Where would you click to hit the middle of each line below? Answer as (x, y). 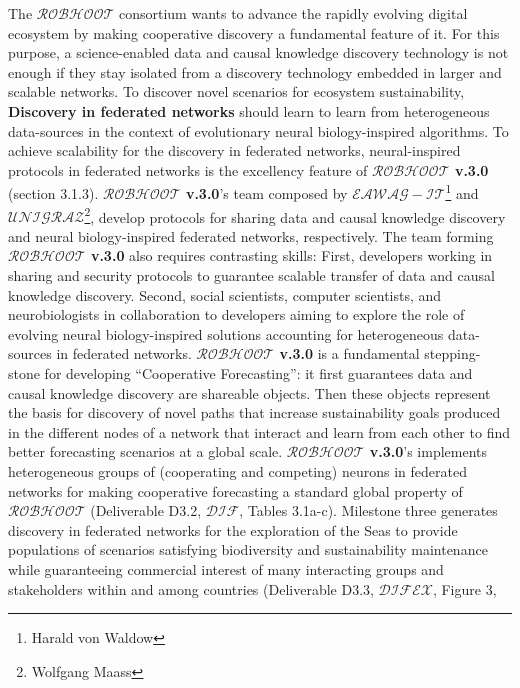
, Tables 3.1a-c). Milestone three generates (368, 510)
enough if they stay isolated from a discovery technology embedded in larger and (255, 71)
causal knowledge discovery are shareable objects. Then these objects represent (249, 392)
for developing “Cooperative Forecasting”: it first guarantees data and (258, 373)
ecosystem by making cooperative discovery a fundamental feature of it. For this (254, 32)
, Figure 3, (464, 588)
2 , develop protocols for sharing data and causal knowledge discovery (295, 215)
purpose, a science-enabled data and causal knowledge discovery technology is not (258, 52)
